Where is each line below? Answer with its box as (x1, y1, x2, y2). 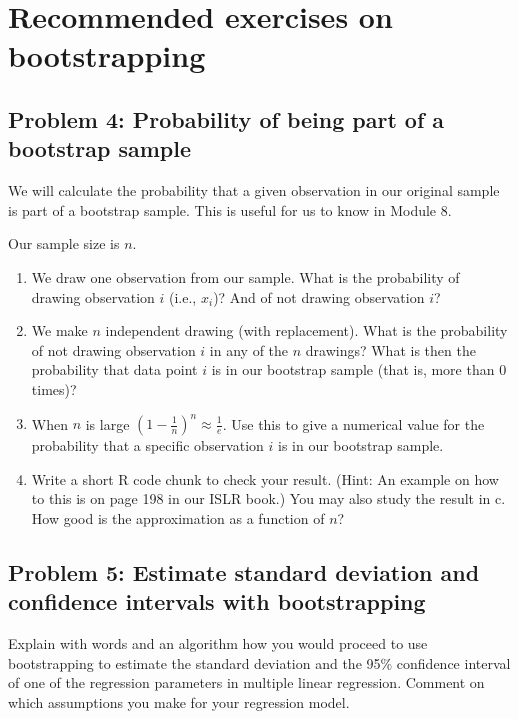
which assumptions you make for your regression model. (8, 691, 350, 712)
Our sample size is (8, 233, 120, 254)
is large (85, 413, 130, 433)
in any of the (209, 339, 289, 360)
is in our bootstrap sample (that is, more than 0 (211, 359, 507, 380)
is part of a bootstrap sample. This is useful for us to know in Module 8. (8, 199, 452, 220)
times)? (31, 378, 77, 399)
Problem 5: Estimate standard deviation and (8, 556, 480, 587)
